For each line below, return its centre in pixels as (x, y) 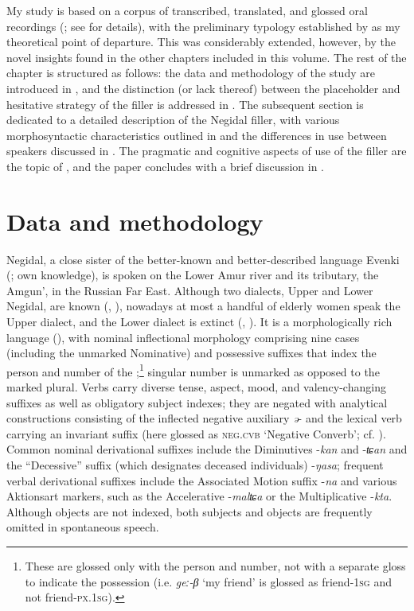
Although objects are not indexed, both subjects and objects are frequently (189, 511)
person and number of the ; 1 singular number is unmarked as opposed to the (193, 370)
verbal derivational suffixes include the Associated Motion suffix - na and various (202, 480)
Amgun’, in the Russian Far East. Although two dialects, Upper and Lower (190, 290)
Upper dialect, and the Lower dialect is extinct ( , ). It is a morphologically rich (199, 322)
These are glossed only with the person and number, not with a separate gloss (215, 566)
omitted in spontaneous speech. (83, 527)
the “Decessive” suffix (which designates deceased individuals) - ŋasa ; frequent (195, 465)
